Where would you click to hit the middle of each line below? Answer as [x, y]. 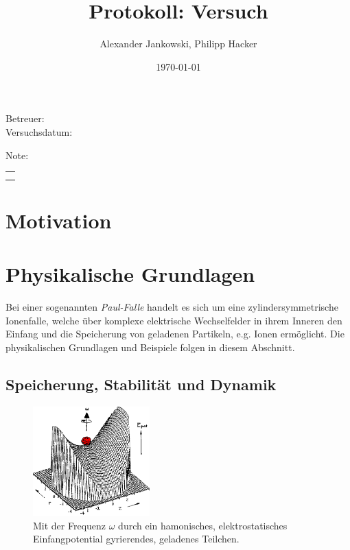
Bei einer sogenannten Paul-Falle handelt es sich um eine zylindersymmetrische [172, 307]
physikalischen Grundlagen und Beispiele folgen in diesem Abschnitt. [150, 347]
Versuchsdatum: [39, 131]
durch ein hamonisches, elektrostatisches [203, 525]
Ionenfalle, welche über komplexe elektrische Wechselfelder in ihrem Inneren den [174, 320]
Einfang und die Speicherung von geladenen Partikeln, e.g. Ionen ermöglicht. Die [175, 334]
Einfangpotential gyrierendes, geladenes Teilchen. [136, 539]
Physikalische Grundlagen [130, 274]
